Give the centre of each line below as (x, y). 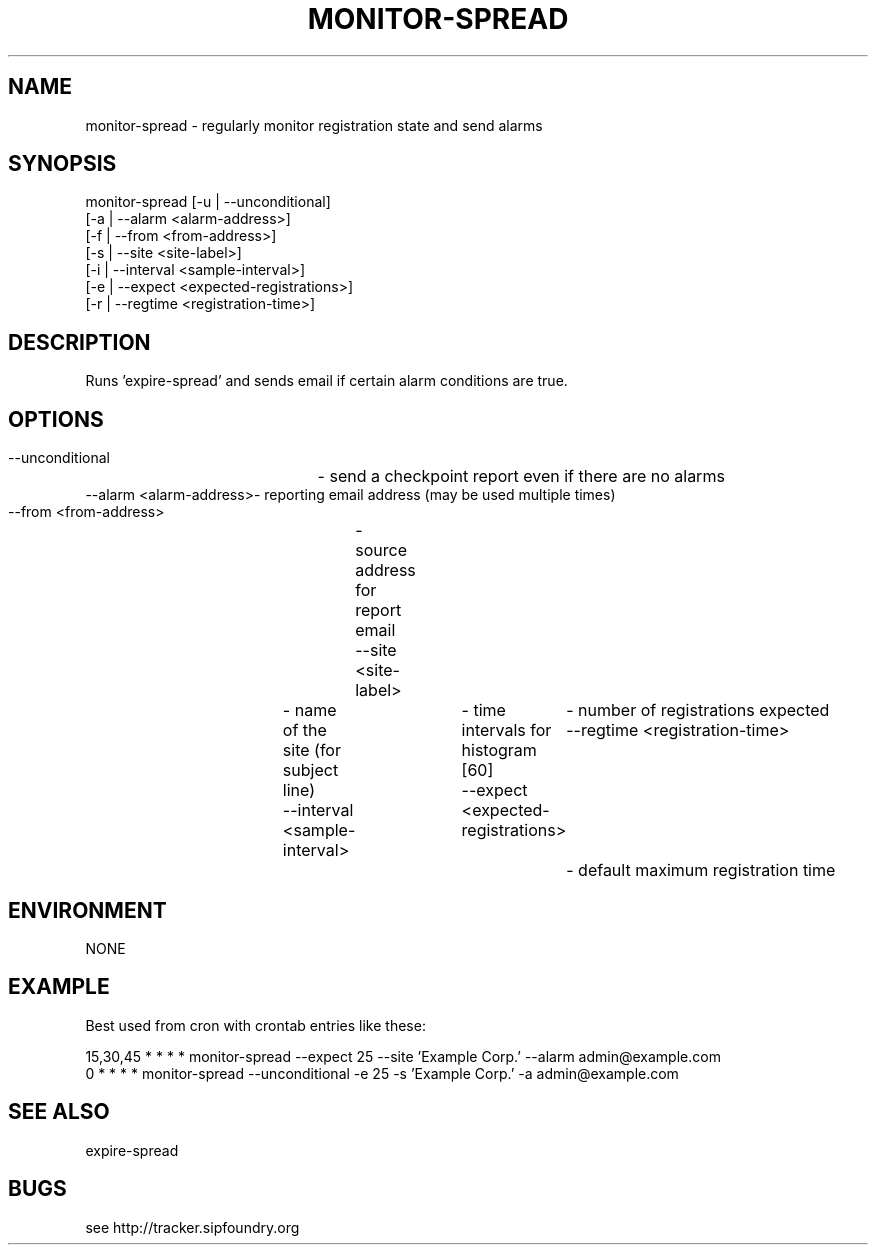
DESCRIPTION (79, 342)
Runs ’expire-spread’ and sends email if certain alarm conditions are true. (326, 381)
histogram (499, 750)
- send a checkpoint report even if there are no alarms (521, 476)
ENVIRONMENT (87, 910)
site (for (311, 750)
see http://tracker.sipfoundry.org (192, 1227)
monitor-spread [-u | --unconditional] (208, 202)
